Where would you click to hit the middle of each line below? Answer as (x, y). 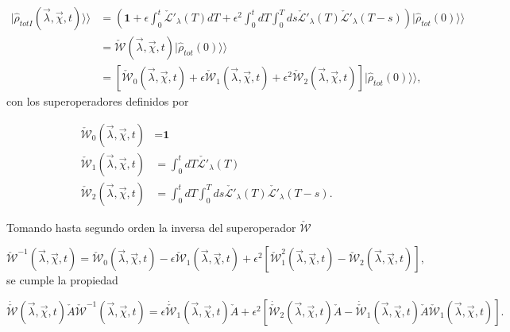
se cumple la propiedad (62, 280)
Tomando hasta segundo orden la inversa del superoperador (151, 227)
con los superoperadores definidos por (98, 101)
